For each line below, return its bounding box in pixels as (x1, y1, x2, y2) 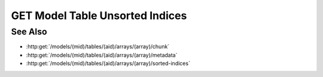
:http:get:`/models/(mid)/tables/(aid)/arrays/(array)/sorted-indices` (26, 60, 191, 67)
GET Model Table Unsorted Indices (11, 9, 187, 22)
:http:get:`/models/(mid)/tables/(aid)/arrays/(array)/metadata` (26, 51, 178, 58)
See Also (11, 26, 47, 37)
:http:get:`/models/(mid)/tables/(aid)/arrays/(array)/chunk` (26, 43, 170, 50)
